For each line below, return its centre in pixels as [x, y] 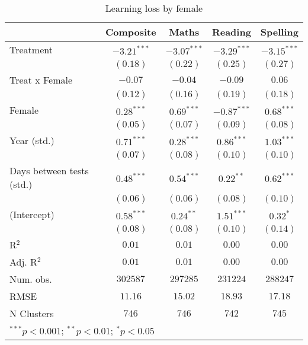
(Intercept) [32, 214]
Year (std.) [32, 140]
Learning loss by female [154, 8]
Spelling [279, 32]
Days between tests [49, 170]
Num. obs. [31, 279]
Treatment [31, 49]
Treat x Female [41, 80]
